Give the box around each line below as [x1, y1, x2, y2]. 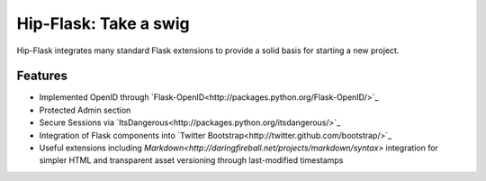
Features [16, 68, 67, 84]
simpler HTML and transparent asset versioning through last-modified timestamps [39, 155, 344, 166]
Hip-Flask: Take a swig [16, 14, 190, 33]
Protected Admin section [39, 104, 131, 115]
